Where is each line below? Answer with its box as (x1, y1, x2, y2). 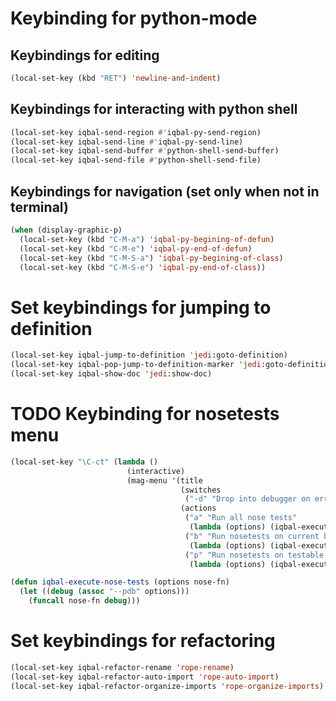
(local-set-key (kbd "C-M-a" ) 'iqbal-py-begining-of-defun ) (19, 234, 275, 244)
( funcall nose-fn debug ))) (28, 596, 141, 606)
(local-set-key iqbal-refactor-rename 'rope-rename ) (10, 662, 235, 672)
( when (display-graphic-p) (10, 225, 123, 235)
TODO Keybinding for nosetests (10, 403, 280, 426)
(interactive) (126, 466, 186, 476)
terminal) (10, 198, 69, 216)
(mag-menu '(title (126, 475, 203, 486)
